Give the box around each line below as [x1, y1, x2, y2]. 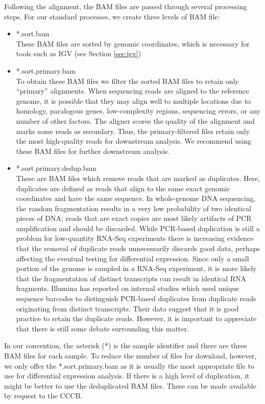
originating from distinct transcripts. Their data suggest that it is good [16, 303, 239, 313]
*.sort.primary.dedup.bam [16, 163, 97, 173]
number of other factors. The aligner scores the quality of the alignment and [16, 115, 255, 126]
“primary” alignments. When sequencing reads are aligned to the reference [16, 85, 249, 96]
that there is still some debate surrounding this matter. [16, 323, 189, 333]
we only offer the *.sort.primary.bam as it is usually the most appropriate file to [4, 360, 254, 371]
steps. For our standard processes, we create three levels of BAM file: [4, 11, 220, 21]
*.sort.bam [16, 28, 50, 39]
